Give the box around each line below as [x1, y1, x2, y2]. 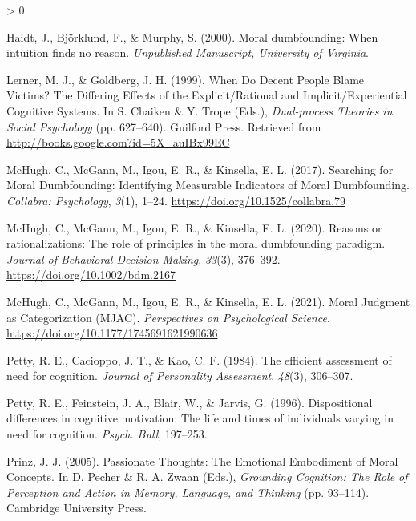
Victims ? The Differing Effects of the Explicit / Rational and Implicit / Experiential [6, 87, 407, 103]
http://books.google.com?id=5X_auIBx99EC [6, 134, 230, 151]
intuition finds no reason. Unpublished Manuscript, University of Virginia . [6, 44, 369, 61]
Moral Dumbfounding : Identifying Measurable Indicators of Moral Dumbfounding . [6, 176, 410, 193]
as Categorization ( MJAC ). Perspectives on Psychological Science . [6, 309, 330, 325]
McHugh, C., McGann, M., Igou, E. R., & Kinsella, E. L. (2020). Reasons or [6, 219, 382, 236]
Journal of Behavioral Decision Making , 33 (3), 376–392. [6, 250, 281, 267]
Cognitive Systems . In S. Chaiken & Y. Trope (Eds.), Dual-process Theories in [6, 102, 393, 119]
